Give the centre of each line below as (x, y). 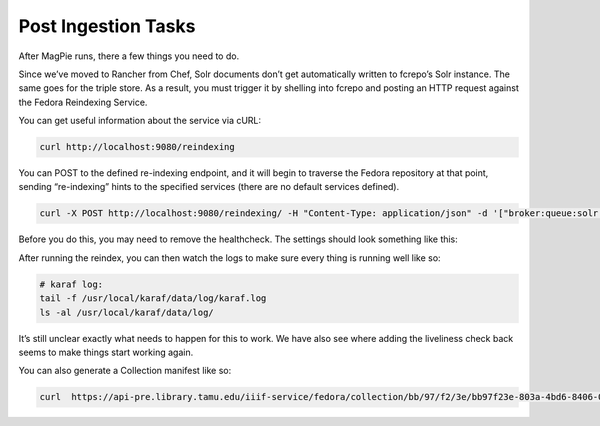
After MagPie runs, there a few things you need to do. (129, 56)
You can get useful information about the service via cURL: (140, 121)
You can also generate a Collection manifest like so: (125, 371)
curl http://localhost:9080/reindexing (137, 147)
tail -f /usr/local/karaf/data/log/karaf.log (153, 298)
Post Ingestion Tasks (107, 26)
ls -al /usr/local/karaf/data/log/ (126, 312)
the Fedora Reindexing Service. (83, 102)
